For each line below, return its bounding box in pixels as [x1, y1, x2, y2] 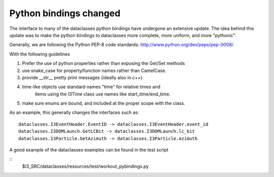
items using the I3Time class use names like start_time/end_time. [35, 91, 171, 97]
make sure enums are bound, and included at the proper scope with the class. [22, 100, 185, 107]
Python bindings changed [9, 8, 121, 19]
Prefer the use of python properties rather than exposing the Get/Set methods [22, 60, 185, 66]
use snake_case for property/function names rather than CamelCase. [22, 67, 167, 74]
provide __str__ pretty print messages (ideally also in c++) [22, 74, 143, 81]
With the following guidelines [9, 51, 71, 57]
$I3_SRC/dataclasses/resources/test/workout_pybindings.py [22, 163, 149, 169]
